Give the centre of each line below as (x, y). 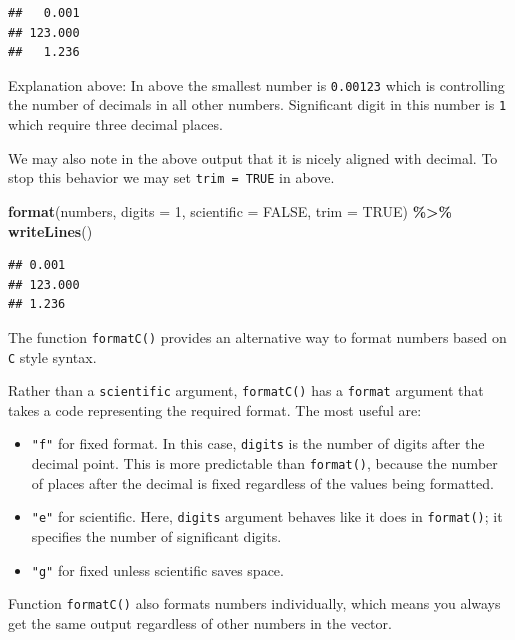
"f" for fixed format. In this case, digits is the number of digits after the (258, 443)
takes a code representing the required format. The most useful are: (215, 409)
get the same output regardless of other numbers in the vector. (200, 622)
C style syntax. (52, 356)
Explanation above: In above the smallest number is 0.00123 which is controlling (256, 84)
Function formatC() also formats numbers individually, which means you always (254, 603)
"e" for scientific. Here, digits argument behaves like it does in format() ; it (267, 516)
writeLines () (50, 230)
